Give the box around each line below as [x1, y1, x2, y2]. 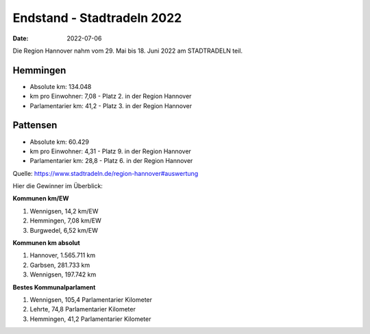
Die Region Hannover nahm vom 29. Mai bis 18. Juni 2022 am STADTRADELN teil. [12, 47, 243, 55]
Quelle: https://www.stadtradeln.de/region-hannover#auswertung [12, 169, 199, 177]
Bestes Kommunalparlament [12, 283, 96, 291]
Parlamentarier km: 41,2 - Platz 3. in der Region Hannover [29, 101, 192, 110]
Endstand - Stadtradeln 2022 [12, 10, 182, 25]
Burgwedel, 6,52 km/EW [29, 226, 99, 234]
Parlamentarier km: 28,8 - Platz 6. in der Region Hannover [29, 157, 193, 165]
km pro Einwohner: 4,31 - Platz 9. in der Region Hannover [29, 147, 192, 155]
